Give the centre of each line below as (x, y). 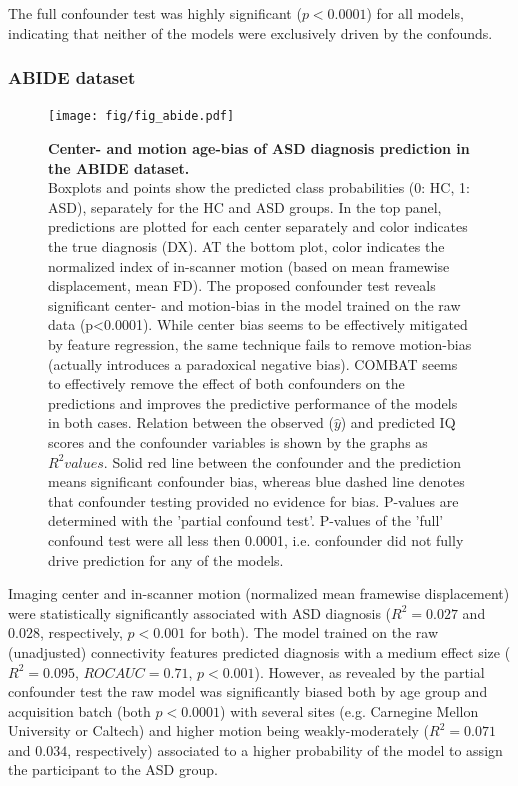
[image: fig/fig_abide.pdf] (141, 116)
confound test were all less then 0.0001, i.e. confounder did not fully (256, 539)
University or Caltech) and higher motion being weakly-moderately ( (219, 730)
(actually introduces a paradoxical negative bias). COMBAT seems (253, 363)
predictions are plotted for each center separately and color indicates (258, 226)
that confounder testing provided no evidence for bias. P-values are (253, 500)
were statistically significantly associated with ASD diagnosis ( (200, 612)
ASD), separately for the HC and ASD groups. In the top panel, (245, 206)
